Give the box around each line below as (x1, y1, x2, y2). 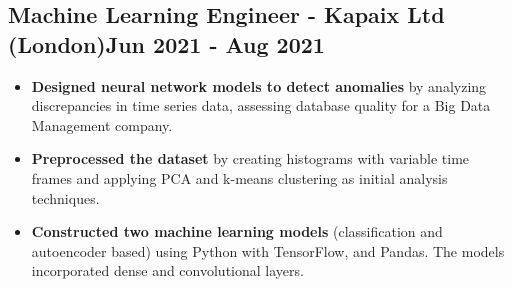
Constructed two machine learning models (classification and (31, 221, 443, 242)
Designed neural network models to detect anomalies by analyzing (31, 75, 487, 96)
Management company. (31, 114, 173, 135)
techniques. (31, 187, 100, 208)
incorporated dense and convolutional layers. (31, 260, 304, 281)
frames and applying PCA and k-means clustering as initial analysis (31, 167, 448, 188)
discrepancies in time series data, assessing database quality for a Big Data (31, 95, 491, 116)
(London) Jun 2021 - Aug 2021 (8, 28, 325, 59)
